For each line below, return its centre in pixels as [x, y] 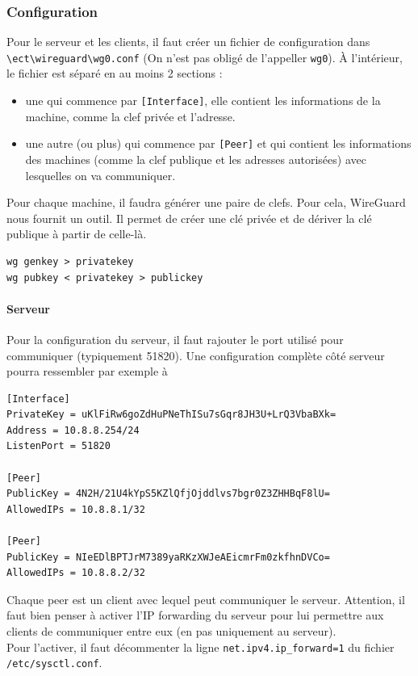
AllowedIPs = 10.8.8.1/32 [76, 509]
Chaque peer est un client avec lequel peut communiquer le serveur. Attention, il [206, 599]
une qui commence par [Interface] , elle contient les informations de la [203, 101]
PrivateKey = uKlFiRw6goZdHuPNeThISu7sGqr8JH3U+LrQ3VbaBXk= [171, 415]
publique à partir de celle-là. [77, 234]
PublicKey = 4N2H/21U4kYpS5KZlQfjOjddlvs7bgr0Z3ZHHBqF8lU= [168, 494]
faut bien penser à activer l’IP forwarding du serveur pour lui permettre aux [195, 615]
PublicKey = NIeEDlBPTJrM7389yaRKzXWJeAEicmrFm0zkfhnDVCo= [168, 557]
